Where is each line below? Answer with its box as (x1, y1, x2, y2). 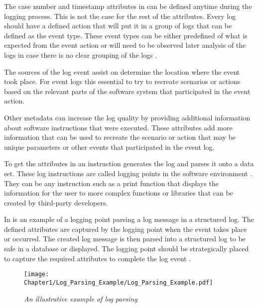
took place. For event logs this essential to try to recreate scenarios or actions (4, 76, 241, 87)
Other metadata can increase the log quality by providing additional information (4, 112, 251, 122)
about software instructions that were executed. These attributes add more (4, 122, 233, 132)
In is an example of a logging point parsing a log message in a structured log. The (4, 214, 254, 224)
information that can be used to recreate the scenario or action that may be (4, 132, 236, 142)
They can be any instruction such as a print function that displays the (4, 178, 219, 188)
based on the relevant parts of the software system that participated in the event (4, 86, 251, 96)
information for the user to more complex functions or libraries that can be (4, 188, 233, 198)
